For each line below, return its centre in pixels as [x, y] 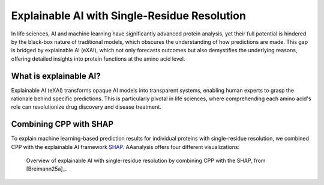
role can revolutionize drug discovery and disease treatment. [86, 107]
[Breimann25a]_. [46, 169]
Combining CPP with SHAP [62, 124]
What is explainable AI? [56, 76]
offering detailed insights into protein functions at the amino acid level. [98, 59]
